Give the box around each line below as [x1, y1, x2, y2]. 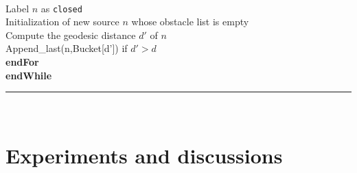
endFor [5, 55, 39, 69]
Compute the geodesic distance [5, 27, 136, 42]
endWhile [5, 68, 52, 82]
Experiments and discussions [5, 142, 283, 169]
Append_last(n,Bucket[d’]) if [5, 41, 128, 55]
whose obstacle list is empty [131, 14, 249, 29]
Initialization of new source [5, 14, 119, 29]
